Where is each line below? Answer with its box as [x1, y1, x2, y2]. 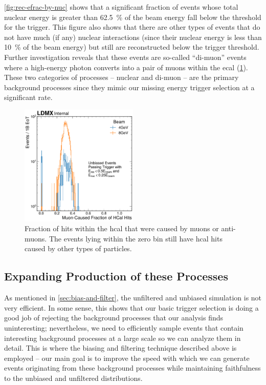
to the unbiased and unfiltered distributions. [4, 373, 143, 383]
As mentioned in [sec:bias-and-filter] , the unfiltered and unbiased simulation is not [4, 292, 262, 303]
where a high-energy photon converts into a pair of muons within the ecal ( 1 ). [4, 62, 248, 72]
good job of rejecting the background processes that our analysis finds [4, 312, 224, 323]
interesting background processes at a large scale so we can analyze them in [4, 332, 241, 343]
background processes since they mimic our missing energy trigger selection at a [4, 82, 255, 92]
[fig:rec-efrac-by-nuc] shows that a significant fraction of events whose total [4, 2, 238, 12]
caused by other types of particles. [25, 243, 132, 254]
